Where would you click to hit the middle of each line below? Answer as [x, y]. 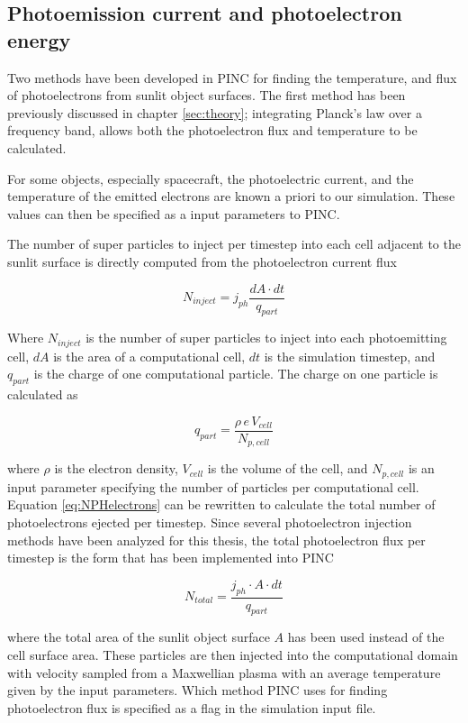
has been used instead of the [366, 637]
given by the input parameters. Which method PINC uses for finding [198, 690]
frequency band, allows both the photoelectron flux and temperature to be [212, 130]
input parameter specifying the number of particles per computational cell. [213, 486]
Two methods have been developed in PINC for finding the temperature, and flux [232, 77]
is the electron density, [116, 468]
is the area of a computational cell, [149, 356]
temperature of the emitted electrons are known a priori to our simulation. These [231, 196]
